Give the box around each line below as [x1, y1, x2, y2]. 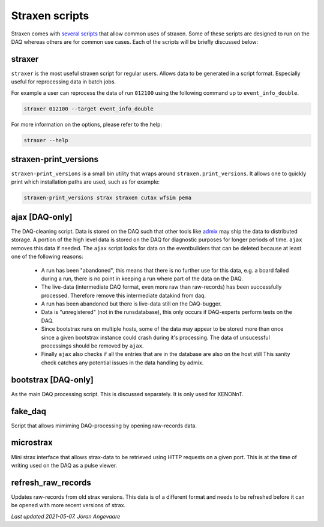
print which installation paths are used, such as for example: [11, 178, 160, 185]
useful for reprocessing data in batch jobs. [11, 78, 116, 85]
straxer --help [23, 137, 68, 143]
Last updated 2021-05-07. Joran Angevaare [11, 513, 121, 520]
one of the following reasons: [11, 253, 83, 260]
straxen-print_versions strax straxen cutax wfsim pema [23, 194, 192, 201]
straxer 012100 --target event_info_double [23, 105, 154, 112]
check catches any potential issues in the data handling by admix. [41, 359, 204, 366]
